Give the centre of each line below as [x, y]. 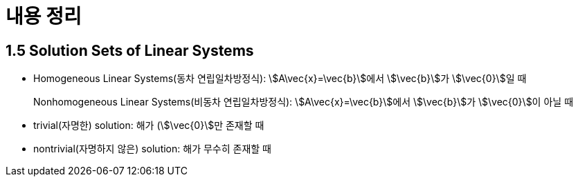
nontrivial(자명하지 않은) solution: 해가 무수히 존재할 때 [152, 149]
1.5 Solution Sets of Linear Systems [130, 50]
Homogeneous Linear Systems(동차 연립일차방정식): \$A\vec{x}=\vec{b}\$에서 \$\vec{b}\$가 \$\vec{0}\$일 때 [280, 79]
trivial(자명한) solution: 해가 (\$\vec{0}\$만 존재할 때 [149, 125]
